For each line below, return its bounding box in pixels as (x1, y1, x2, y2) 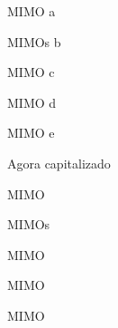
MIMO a (7, 2, 56, 20)
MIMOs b (7, 32, 61, 51)
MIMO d (7, 92, 57, 111)
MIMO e (7, 123, 55, 142)
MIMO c (7, 63, 55, 82)
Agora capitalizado (7, 153, 111, 172)
